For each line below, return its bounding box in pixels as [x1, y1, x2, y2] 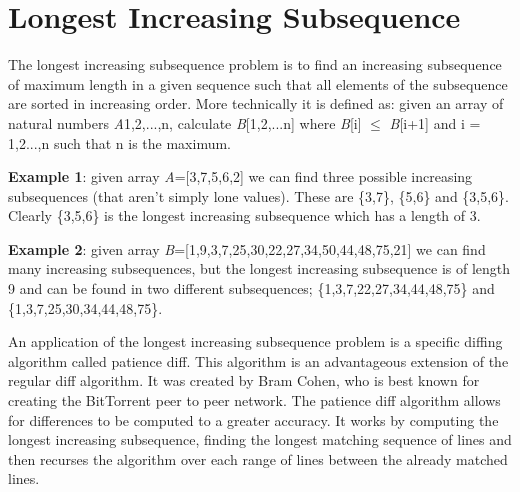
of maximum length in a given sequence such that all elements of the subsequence [8, 73, 508, 94]
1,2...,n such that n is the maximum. [8, 132, 231, 153]
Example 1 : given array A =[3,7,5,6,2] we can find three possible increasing [8, 166, 473, 187]
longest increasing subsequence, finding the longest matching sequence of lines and [8, 429, 512, 450]
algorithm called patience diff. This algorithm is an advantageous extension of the [8, 350, 509, 371]
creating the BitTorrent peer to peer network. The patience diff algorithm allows [8, 390, 501, 411]
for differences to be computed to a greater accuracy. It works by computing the [8, 409, 499, 430]
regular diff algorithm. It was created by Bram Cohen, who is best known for [8, 370, 480, 391]
